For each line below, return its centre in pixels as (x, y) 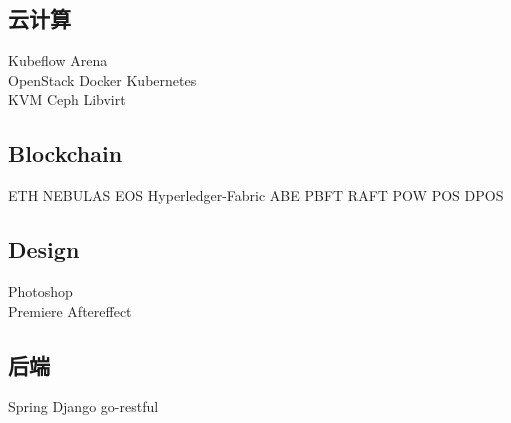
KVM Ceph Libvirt (67, 99)
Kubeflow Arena (58, 60)
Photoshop (40, 290)
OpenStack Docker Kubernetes (102, 79)
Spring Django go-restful (83, 406)
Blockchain (65, 153)
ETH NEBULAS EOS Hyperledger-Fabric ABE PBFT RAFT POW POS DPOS (256, 195)
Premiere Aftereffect (70, 310)
